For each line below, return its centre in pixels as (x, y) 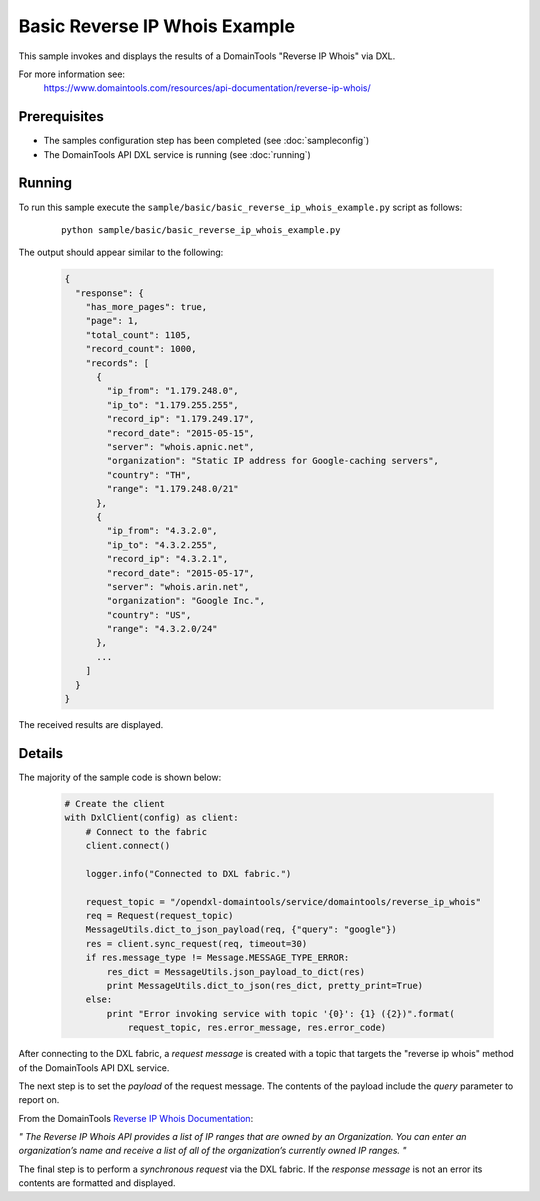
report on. (39, 1100)
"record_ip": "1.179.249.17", (180, 419)
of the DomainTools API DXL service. (94, 1067)
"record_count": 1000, (141, 349)
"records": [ (117, 363)
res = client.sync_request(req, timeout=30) (196, 943)
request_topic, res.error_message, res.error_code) (257, 1028)
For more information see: (71, 74)
